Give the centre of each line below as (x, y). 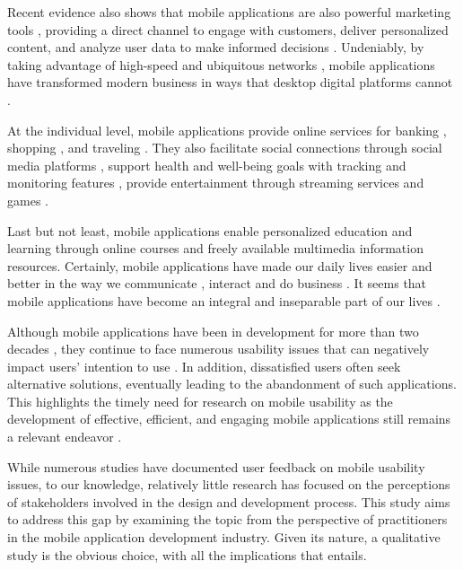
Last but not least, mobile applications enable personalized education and (210, 230)
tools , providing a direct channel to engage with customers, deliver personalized (228, 29)
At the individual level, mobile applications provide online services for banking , (227, 130)
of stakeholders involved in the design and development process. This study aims (229, 501)
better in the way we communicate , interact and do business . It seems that (217, 283)
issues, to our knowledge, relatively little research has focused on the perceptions (229, 484)
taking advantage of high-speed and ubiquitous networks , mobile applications (221, 64)
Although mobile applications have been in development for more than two (213, 331)
